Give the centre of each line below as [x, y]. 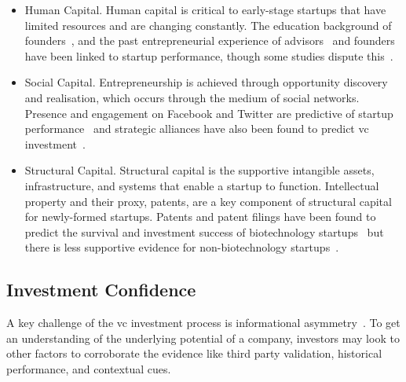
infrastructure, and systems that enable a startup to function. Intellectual [202, 185]
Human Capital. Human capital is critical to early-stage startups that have [205, 9]
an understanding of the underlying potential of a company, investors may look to [203, 338]
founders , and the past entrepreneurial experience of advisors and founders [210, 40]
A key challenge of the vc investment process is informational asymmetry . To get [203, 323]
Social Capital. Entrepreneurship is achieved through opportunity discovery [206, 82]
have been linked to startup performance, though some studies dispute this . [209, 55]
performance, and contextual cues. [89, 368]
